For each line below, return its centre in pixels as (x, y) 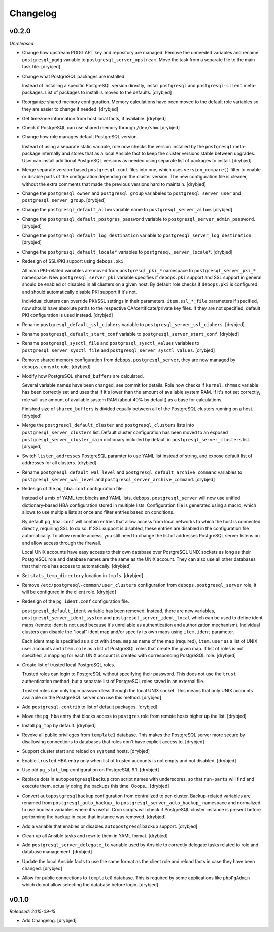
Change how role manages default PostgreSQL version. (80, 137)
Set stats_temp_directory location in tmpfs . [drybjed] (83, 576)
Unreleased (22, 44)
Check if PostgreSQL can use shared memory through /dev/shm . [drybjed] (101, 127)
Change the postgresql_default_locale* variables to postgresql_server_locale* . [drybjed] (127, 252)
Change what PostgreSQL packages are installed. (74, 76)
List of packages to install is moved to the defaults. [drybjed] (108, 93)
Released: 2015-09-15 (32, 911)
